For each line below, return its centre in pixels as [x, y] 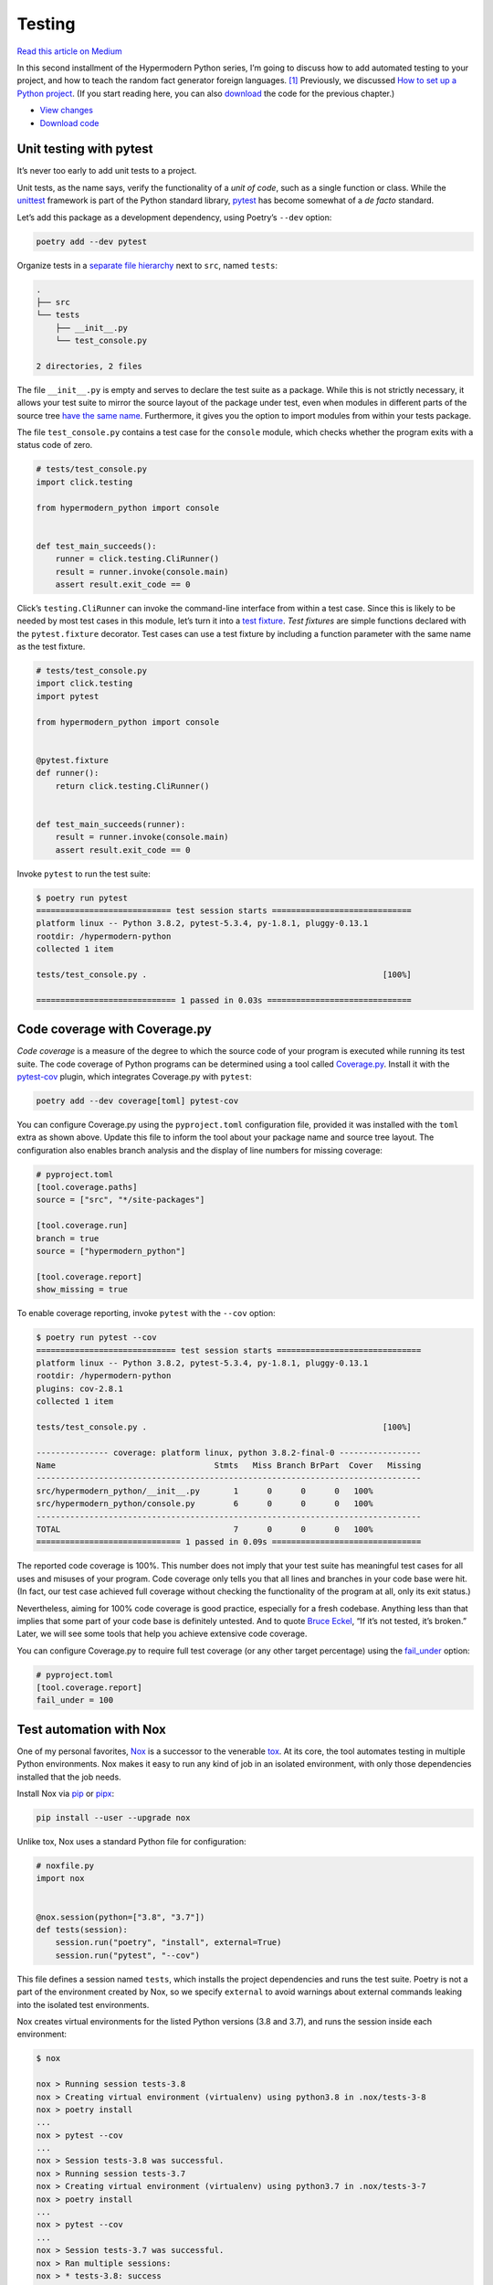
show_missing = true [82, 1290]
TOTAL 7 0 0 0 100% [205, 1529]
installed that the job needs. [69, 1777]
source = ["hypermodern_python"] [111, 1251]
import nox [60, 1879]
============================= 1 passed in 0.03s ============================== [224, 1000]
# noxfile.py [65, 1866]
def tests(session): [82, 1930]
